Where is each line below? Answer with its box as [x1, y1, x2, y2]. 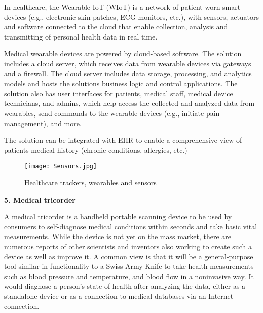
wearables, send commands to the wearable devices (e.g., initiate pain [4, 107, 220, 118]
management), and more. [4, 118, 82, 128]
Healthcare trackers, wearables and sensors [24, 177, 157, 187]
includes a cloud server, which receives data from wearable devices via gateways [4, 58, 251, 68]
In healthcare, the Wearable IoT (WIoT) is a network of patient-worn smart [4, 2, 241, 12]
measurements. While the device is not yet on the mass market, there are [4, 231, 232, 242]
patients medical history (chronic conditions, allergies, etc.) [4, 144, 187, 155]
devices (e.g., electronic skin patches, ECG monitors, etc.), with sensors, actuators [4, 11, 259, 22]
